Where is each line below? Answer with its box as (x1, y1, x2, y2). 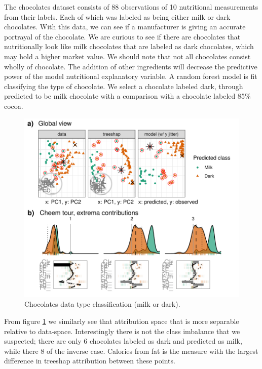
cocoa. (4, 100, 23, 111)
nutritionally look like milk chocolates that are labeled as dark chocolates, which (4, 41, 254, 52)
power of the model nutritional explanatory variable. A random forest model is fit (4, 71, 257, 81)
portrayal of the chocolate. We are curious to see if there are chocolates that (4, 31, 241, 42)
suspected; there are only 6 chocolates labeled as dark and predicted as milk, (4, 336, 242, 346)
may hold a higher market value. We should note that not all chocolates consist (4, 51, 251, 61)
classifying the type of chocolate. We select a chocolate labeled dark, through (4, 80, 243, 91)
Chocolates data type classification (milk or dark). (24, 299, 180, 309)
